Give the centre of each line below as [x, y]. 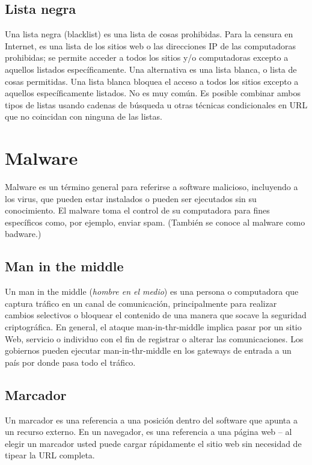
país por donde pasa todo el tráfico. [70, 362]
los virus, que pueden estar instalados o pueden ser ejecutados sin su [131, 198]
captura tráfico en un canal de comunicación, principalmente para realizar [141, 303]
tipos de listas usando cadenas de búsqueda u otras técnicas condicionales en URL [156, 104]
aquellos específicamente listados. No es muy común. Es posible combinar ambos [153, 93]
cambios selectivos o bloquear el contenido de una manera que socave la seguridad [156, 315]
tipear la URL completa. [50, 455]
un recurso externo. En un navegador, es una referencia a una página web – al [148, 432]
